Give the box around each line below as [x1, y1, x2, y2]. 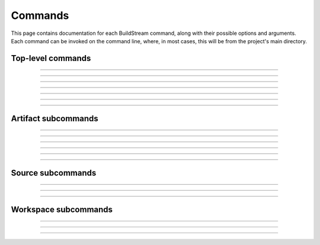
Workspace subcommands [11, 204, 113, 214]
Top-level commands [11, 53, 91, 63]
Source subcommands [11, 167, 97, 178]
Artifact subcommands [11, 113, 99, 124]
